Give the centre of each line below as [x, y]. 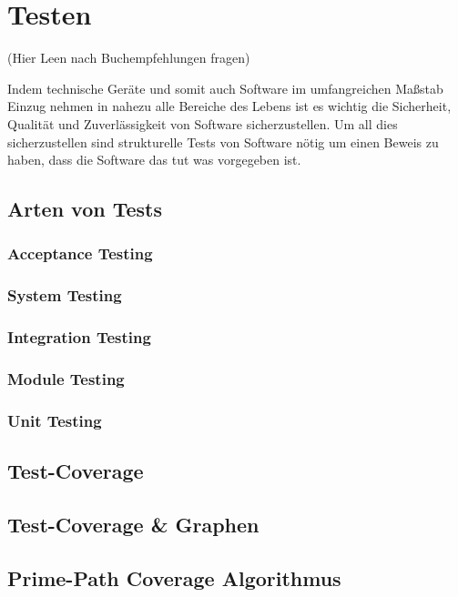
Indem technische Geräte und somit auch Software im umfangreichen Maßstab [225, 88]
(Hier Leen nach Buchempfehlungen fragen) [129, 58]
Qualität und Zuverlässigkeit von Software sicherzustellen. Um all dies [203, 123]
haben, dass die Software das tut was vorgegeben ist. [154, 160]
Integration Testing [79, 337]
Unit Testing [55, 420]
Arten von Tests [85, 209]
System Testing [65, 295]
